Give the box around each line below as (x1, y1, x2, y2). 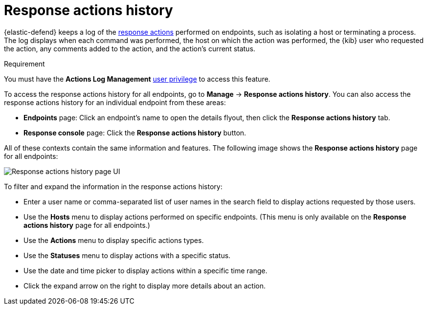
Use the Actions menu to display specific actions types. (23, 236, 204, 244)
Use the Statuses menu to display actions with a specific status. (23, 251, 231, 260)
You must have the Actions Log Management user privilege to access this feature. (4, 74, 270, 83)
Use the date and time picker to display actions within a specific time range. (23, 266, 268, 275)
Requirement (4, 59, 45, 68)
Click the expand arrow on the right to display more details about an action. (23, 281, 266, 290)
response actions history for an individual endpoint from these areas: (4, 98, 226, 107)
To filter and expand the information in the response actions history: (4, 182, 223, 191)
